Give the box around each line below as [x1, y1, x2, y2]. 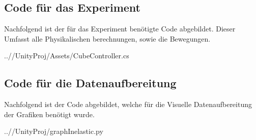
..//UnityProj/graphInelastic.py [4, 126, 103, 136]
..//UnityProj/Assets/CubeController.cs [4, 50, 129, 61]
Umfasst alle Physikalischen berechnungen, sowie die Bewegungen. [4, 33, 211, 44]
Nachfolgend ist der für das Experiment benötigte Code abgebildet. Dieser [4, 23, 236, 34]
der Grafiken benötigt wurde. [4, 109, 95, 119]
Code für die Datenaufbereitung [4, 75, 177, 91]
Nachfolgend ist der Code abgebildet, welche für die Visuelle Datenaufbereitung [4, 99, 252, 110]
